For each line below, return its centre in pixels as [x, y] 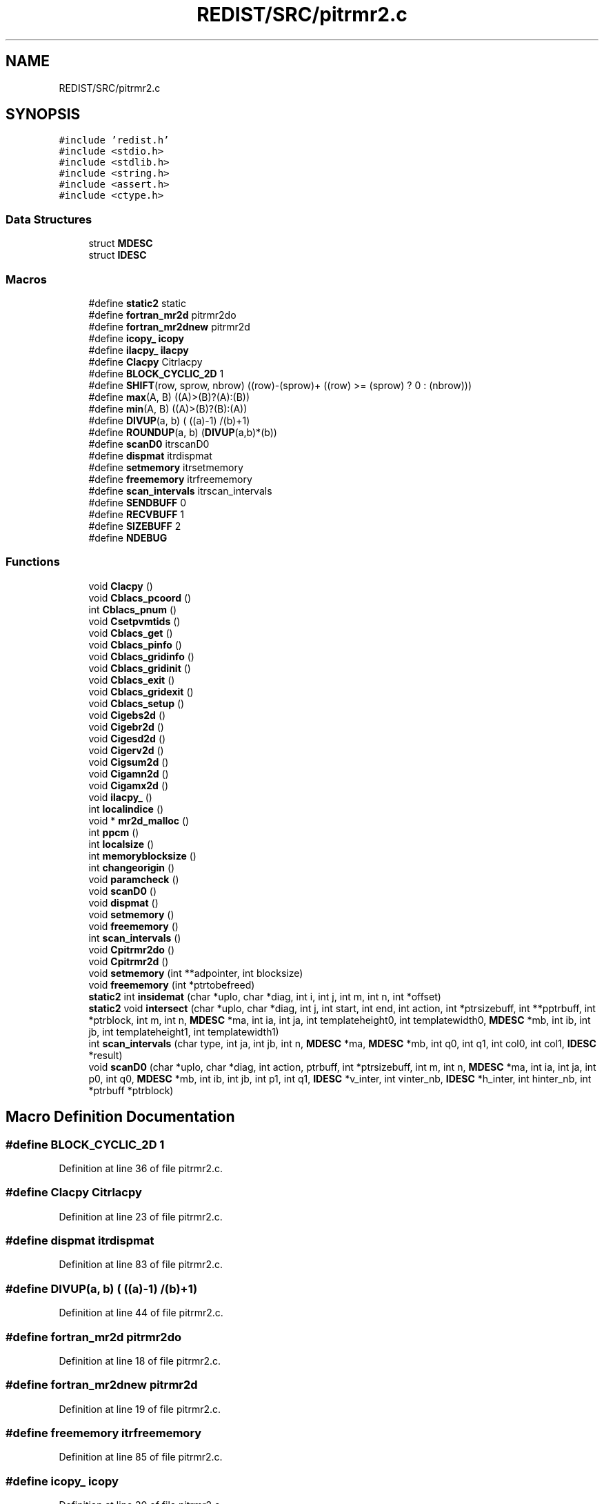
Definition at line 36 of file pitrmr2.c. [141, 1168]
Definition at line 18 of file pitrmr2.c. [140, 1360]
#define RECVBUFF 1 [137, 514]
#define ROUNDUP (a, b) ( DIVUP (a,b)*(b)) [183, 432]
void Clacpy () [121, 586]
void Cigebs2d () [127, 715]
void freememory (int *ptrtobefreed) [172, 984]
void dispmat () [123, 902]
